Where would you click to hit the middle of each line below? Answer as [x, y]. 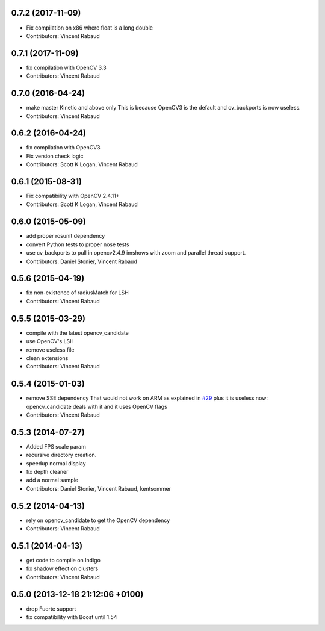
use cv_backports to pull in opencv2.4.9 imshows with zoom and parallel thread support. [136, 253]
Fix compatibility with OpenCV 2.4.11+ [73, 196]
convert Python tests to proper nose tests [78, 244]
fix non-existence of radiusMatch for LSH [77, 293]
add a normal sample [52, 480]
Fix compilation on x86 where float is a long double [90, 28]
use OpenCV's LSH [50, 341]
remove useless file [50, 350]
